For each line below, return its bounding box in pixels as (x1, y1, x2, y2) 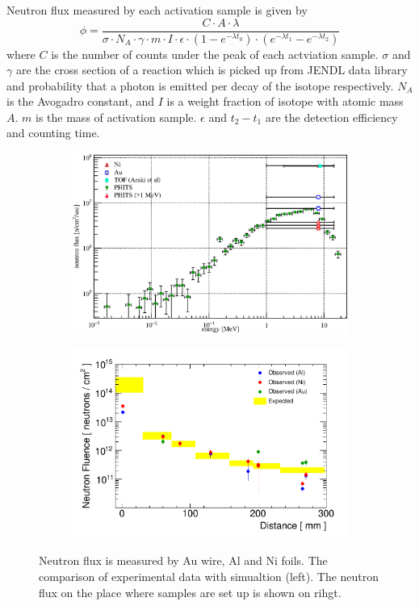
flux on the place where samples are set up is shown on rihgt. (39, 583, 341, 600)
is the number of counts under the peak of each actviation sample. (51, 45, 379, 62)
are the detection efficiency (265, 108, 398, 125)
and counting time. (6, 124, 100, 141)
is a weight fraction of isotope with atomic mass (166, 93, 404, 110)
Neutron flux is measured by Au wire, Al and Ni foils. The (39, 552, 328, 569)
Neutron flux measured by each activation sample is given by (6, 2, 308, 18)
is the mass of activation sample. (36, 108, 197, 125)
